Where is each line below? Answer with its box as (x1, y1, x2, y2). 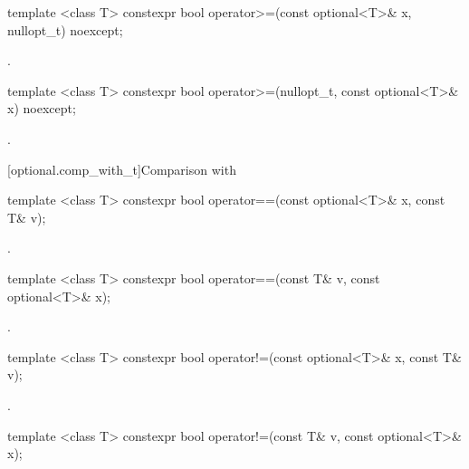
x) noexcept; (7, 99, 76, 118)
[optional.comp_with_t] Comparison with (7, 159, 236, 178)
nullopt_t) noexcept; (7, 20, 123, 39)
